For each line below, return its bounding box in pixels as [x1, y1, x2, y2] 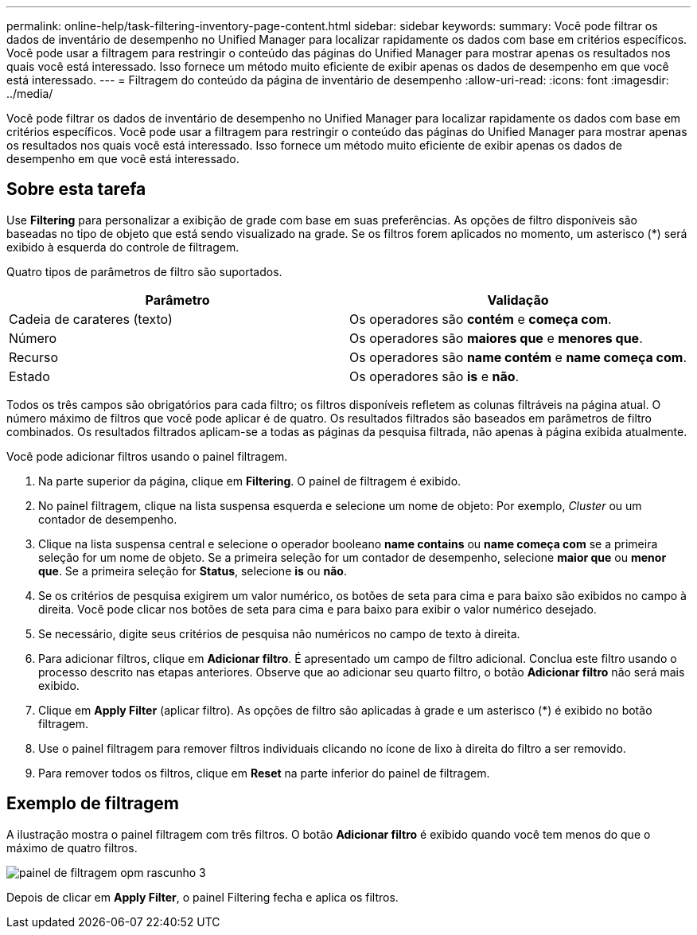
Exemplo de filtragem [6, 793, 180, 814]
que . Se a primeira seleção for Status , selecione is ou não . [38, 563, 347, 578]
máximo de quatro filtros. [6, 840, 138, 855]
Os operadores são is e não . [349, 368, 520, 384]
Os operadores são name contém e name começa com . [349, 349, 687, 365]
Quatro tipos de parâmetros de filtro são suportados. [6, 264, 282, 279]
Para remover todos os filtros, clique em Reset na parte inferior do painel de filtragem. [38, 766, 490, 780]
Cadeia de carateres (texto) [9, 310, 173, 327]
